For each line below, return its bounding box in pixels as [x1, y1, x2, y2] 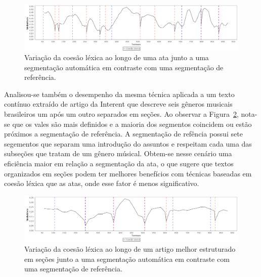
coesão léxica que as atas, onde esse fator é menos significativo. [4, 178, 199, 189]
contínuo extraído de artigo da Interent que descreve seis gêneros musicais [4, 99, 233, 109]
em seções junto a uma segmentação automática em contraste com [24, 253, 230, 264]
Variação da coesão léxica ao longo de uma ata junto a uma [24, 52, 209, 63]
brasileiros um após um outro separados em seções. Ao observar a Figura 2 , [4, 109, 239, 119]
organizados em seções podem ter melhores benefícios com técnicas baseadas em [4, 168, 252, 178]
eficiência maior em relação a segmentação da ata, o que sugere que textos [4, 158, 234, 169]
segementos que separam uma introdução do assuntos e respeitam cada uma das [4, 138, 252, 149]
